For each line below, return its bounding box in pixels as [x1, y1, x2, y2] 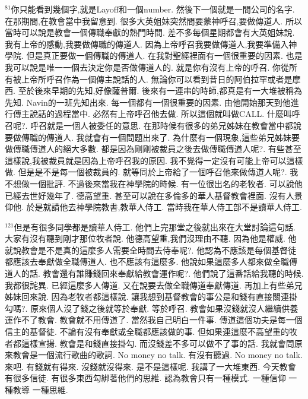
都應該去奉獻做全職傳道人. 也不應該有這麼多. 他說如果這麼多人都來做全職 [5, 255, 290, 268]
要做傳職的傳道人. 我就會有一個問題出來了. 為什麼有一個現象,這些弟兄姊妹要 [5, 131, 300, 143]
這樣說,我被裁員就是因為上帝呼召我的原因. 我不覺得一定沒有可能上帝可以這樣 [5, 154, 303, 166]
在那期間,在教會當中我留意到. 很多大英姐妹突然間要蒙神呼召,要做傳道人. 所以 [5, 14, 302, 27]
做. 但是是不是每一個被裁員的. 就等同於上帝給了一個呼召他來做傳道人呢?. [5, 166, 287, 178]
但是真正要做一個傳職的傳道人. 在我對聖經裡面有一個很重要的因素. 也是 [26, 49, 303, 62]
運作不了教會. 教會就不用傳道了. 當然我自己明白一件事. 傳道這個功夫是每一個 [5, 313, 303, 326]
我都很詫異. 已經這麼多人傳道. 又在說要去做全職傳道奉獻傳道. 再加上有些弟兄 [5, 278, 303, 291]
